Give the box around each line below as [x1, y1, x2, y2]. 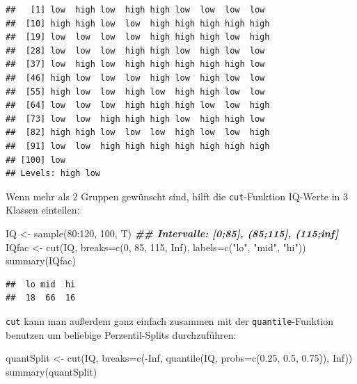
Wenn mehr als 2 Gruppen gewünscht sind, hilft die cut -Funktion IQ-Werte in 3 [6, 189, 348, 203]
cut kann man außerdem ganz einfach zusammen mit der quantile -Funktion [6, 313, 334, 328]
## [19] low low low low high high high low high [6, 32, 270, 42]
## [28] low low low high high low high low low [6, 45, 265, 56]
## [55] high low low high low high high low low [6, 86, 265, 97]
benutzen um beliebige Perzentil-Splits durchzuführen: [6, 327, 237, 342]
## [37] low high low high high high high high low [6, 59, 265, 70]
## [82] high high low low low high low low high [6, 127, 270, 138]
